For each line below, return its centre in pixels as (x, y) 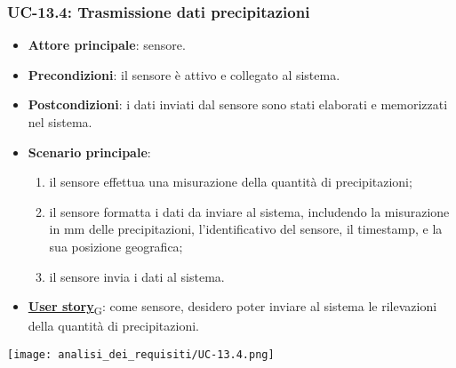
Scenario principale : (89, 152)
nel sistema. (60, 122)
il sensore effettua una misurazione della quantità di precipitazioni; (231, 182)
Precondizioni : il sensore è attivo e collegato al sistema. (184, 74)
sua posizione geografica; (116, 246)
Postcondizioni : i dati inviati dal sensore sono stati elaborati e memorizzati (238, 104)
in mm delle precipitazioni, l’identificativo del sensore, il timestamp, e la (246, 229)
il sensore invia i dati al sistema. (137, 276)
